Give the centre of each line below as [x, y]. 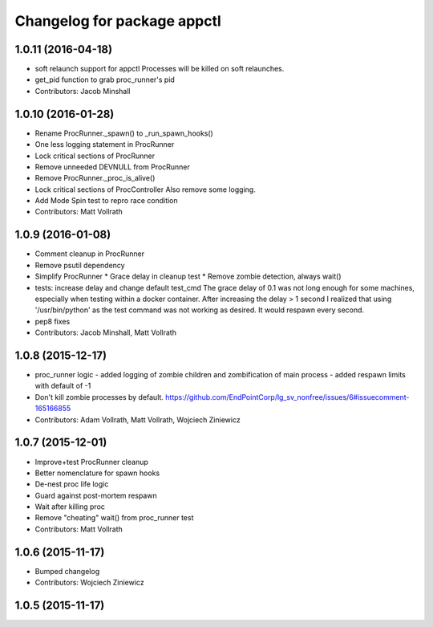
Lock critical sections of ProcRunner [95, 156]
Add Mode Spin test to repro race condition [106, 201]
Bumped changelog [67, 571]
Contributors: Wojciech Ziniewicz [89, 583]
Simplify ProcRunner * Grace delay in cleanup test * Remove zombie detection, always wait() [188, 276]
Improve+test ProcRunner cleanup [91, 462]
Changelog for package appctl [118, 21]
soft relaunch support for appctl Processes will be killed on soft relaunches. [160, 69]
